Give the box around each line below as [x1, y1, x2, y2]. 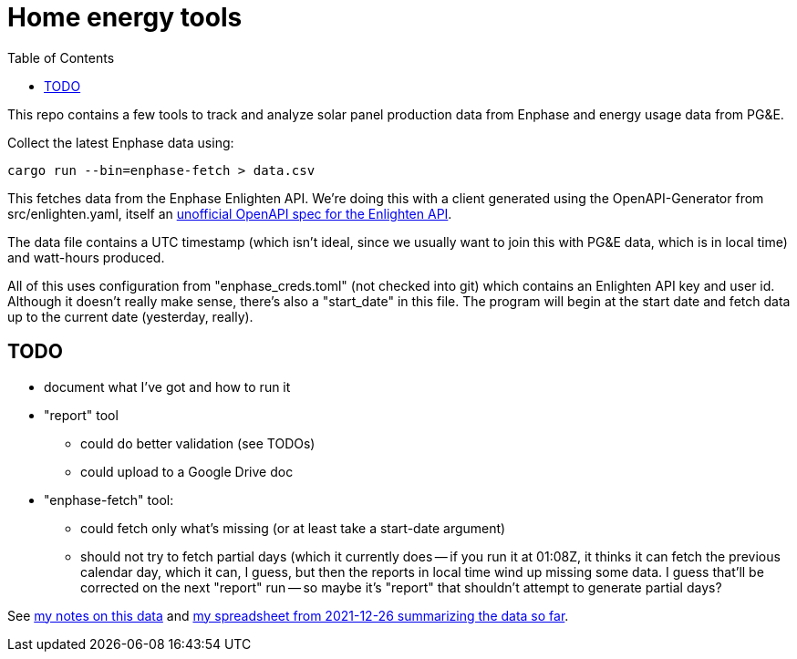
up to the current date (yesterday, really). [7, 308, 254, 324]
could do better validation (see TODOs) [80, 435, 316, 451]
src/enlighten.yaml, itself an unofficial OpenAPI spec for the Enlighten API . [7, 205, 452, 221]
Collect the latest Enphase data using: [7, 134, 234, 150]
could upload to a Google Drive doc [80, 463, 294, 479]
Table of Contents [7, 49, 115, 66]
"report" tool [44, 407, 119, 423]
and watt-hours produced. [7, 249, 165, 265]
